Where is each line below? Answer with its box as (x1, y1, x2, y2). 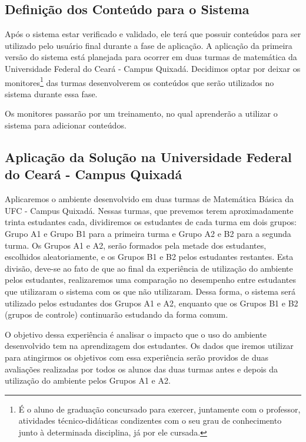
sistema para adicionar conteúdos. (5, 119, 127, 131)
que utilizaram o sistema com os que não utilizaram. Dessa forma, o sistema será (5, 285, 295, 297)
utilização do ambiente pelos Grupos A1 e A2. (5, 374, 171, 387)
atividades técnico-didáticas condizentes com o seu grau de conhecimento (18, 414, 282, 427)
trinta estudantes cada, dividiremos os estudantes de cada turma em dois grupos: (5, 216, 297, 228)
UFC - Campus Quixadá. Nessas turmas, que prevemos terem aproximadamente (5, 204, 294, 216)
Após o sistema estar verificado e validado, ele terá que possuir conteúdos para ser (5, 28, 301, 40)
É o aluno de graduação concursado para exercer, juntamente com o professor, (18, 403, 301, 415)
